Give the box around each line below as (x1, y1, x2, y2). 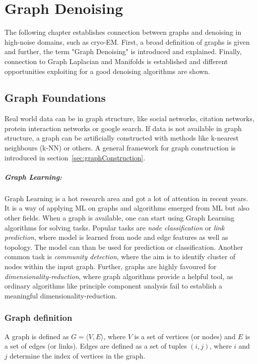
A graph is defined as (4, 331, 69, 341)
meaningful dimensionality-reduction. (4, 290, 117, 300)
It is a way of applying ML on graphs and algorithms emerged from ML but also (4, 203, 250, 213)
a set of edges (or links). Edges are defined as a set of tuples (4, 341, 187, 351)
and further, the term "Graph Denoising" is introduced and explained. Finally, (4, 46, 242, 57)
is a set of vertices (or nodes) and (134, 331, 236, 341)
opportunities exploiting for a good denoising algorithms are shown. (4, 66, 210, 76)
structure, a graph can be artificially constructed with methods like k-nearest (4, 133, 239, 143)
